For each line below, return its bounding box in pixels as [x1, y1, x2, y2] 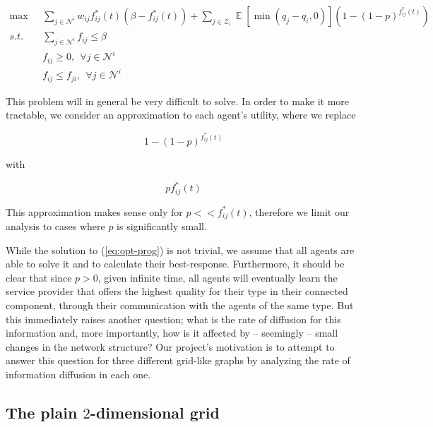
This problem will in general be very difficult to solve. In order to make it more [6, 93, 350, 108]
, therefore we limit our [249, 204, 350, 219]
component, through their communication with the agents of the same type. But [6, 298, 354, 313]
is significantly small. [117, 219, 207, 234]
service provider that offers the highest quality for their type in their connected [6, 284, 348, 299]
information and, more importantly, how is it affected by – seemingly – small [6, 325, 338, 340]
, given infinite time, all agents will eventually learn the [97, 270, 338, 284]
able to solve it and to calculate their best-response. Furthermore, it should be [6, 256, 345, 271]
